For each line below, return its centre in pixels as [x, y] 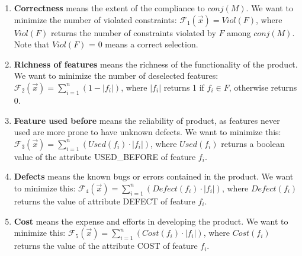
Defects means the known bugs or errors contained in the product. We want [154, 176]
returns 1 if [184, 87]
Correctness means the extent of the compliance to [109, 8]
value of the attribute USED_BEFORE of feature [105, 156]
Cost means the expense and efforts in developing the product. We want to [151, 221]
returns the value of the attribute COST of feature [106, 246]
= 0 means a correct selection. [144, 44]
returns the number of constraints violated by [133, 32]
